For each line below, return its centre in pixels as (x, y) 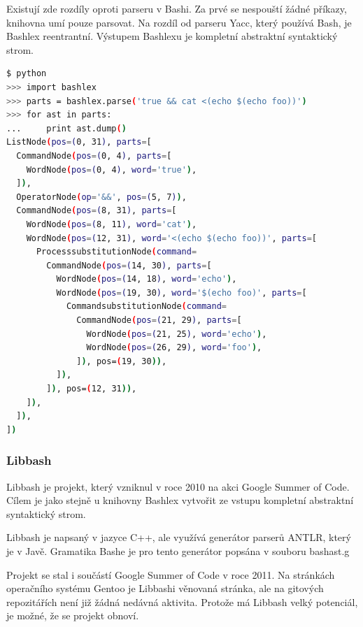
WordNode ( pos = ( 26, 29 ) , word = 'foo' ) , (174, 348)
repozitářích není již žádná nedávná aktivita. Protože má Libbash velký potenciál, (182, 601)
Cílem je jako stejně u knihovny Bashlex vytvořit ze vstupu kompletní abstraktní (180, 500)
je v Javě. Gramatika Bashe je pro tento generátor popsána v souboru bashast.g (178, 551)
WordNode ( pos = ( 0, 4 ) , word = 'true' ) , (112, 170)
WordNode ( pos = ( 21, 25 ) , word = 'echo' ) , (177, 334)
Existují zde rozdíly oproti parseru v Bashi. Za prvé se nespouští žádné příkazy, (177, 8)
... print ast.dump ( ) (66, 128)
